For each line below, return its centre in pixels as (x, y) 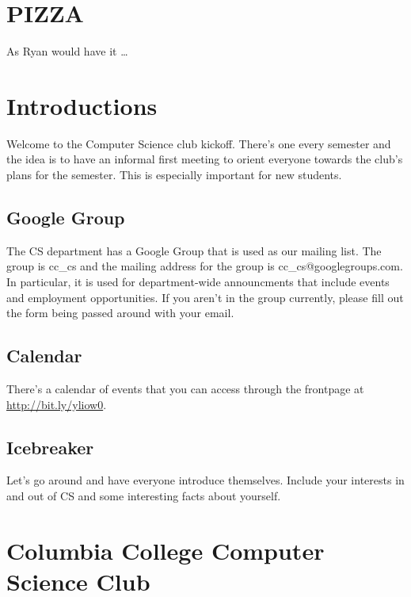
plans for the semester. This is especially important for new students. (174, 175)
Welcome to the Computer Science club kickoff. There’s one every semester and (199, 143)
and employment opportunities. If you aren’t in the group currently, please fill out (205, 297)
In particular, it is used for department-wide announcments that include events (198, 282)
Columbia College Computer (166, 550)
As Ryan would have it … (67, 51)
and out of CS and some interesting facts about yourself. (144, 495)
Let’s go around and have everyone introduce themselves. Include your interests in (205, 480)
